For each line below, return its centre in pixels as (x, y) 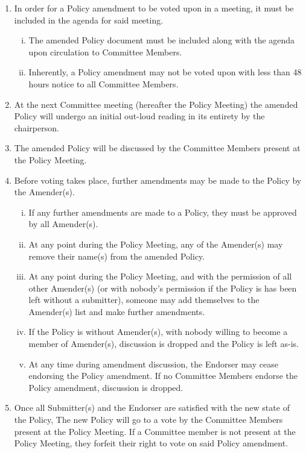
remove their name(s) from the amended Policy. (117, 256)
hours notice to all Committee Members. (104, 83)
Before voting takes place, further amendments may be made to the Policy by (158, 180)
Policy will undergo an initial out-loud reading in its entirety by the (139, 116)
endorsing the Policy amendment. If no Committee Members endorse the (163, 376)
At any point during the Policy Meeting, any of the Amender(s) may (156, 244)
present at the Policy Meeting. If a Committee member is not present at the (155, 431)
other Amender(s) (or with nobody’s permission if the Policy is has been (163, 288)
